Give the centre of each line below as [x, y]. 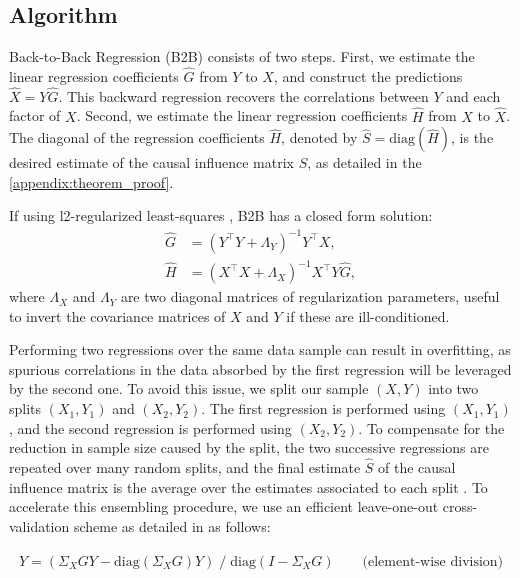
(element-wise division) [433, 561]
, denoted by [319, 137]
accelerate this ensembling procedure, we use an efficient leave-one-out [224, 506]
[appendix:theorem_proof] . [91, 181]
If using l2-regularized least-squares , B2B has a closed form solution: [221, 215]
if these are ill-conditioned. [368, 315]
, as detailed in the [364, 162]
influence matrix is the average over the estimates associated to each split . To [248, 486]
